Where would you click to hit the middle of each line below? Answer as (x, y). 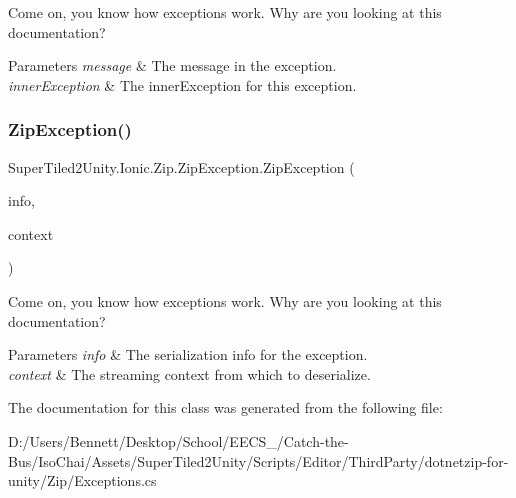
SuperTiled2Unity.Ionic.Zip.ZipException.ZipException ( (181, 166)
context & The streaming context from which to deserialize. (189, 373)
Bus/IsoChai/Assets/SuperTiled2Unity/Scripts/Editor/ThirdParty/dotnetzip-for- (258, 460)
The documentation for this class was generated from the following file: (225, 407)
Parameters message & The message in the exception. (172, 65)
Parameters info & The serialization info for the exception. (188, 354)
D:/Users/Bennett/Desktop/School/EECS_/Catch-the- (178, 440)
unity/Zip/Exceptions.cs (82, 480)
